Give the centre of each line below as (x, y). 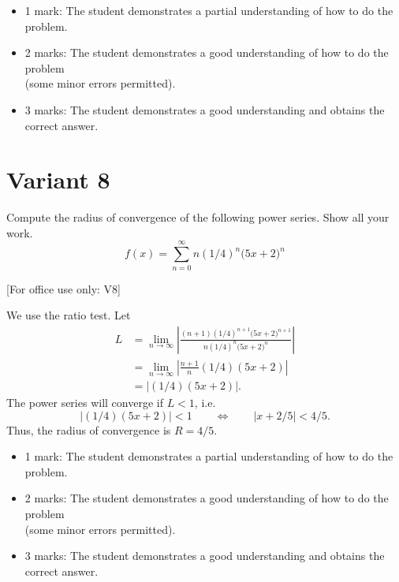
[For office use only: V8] (63, 288)
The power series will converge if (85, 403)
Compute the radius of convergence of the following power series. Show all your (198, 217)
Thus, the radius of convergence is (89, 429)
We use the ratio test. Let (69, 315)
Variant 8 (58, 179)
